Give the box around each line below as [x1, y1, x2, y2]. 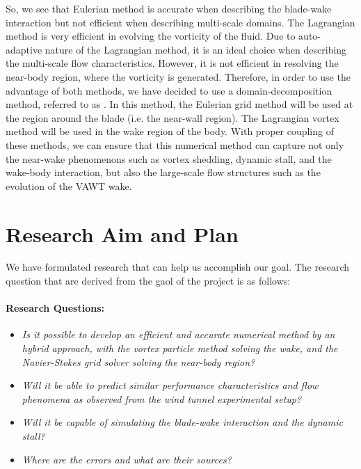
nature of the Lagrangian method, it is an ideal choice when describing [45, 42, 347, 56]
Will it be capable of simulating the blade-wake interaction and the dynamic [22, 415, 343, 429]
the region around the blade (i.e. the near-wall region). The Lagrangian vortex [6, 110, 339, 125]
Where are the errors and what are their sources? [22, 452, 232, 466]
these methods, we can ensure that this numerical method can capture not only [6, 137, 344, 152]
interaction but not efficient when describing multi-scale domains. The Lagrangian [6, 15, 355, 29]
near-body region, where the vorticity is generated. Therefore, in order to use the [6, 69, 351, 84]
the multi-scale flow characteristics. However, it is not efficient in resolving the [6, 56, 339, 70]
